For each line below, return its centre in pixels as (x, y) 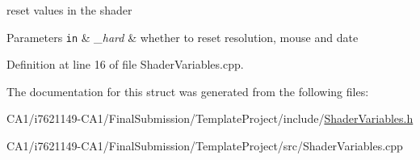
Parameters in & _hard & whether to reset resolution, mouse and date (183, 37)
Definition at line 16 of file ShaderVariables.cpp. (125, 64)
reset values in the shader (69, 10)
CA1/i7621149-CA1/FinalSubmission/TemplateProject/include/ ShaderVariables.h (210, 118)
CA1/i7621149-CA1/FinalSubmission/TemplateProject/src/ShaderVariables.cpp (205, 146)
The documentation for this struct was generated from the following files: (188, 91)
